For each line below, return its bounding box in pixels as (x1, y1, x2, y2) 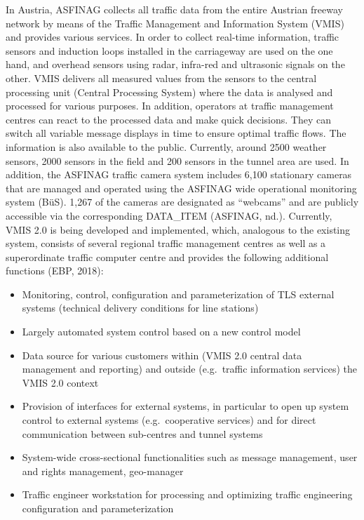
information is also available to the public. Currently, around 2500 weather (6, 139, 327, 154)
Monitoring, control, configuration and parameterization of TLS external (22, 286, 335, 301)
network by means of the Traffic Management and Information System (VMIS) (6, 15, 344, 30)
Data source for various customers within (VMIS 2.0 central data (22, 347, 302, 362)
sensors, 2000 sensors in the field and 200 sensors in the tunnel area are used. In (6, 153, 349, 168)
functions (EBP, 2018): (6, 263, 104, 278)
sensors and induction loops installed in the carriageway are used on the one (6, 43, 333, 58)
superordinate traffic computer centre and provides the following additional (6, 249, 329, 264)
